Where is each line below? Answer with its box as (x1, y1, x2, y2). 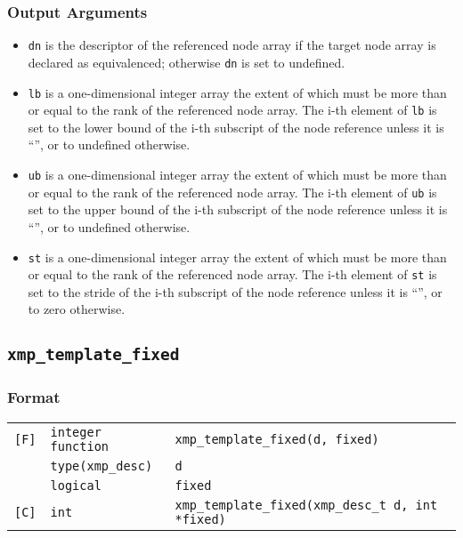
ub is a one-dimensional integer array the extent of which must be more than (28, 165, 447, 184)
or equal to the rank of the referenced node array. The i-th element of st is (28, 265, 437, 284)
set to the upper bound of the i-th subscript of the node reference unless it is (28, 200, 448, 219)
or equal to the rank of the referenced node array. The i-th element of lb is (28, 100, 437, 119)
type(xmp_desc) (50, 458, 153, 473)
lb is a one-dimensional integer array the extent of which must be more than (28, 83, 447, 101)
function (50, 438, 110, 454)
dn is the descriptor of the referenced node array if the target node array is (28, 36, 436, 54)
